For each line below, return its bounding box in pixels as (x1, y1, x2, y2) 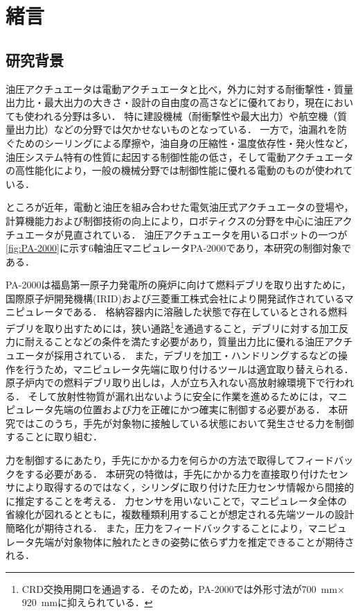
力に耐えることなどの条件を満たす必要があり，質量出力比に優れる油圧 (6, 334, 325, 349)
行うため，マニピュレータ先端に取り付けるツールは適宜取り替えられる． (24, 361, 354, 376)
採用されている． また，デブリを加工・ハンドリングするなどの (53, 347, 338, 362)
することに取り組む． (6, 429, 102, 444)
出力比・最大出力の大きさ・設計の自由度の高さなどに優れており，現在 (6, 95, 325, 110)
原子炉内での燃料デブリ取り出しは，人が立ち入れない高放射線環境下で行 (6, 375, 335, 390)
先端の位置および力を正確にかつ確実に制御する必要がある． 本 (53, 402, 339, 417)
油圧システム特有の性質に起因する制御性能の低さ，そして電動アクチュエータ (6, 149, 354, 164)
